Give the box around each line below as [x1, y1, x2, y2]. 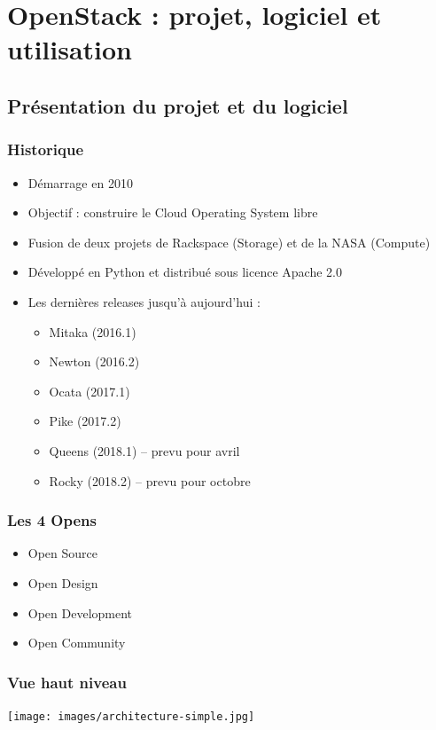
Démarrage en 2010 [27, 173, 133, 192]
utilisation [7, 31, 133, 67]
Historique [7, 138, 84, 161]
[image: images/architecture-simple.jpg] [7, 710, 255, 723]
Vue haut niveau [7, 671, 127, 693]
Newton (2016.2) [49, 352, 140, 371]
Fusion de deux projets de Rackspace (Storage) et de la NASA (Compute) [27, 232, 431, 251]
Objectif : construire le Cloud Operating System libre [27, 203, 318, 222]
